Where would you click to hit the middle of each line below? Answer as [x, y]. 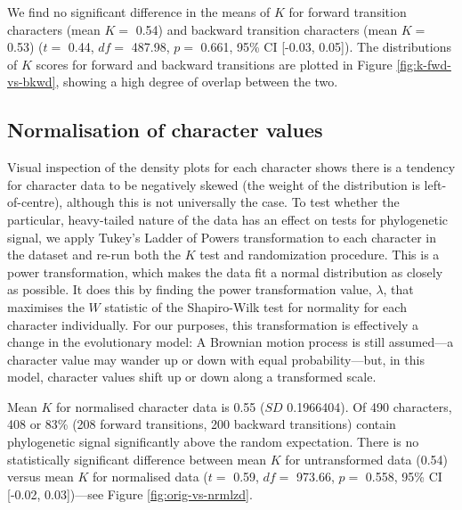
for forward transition [348, 12]
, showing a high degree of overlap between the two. [197, 82]
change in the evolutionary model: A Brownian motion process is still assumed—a [231, 342]
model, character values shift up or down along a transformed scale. [192, 377]
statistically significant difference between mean [137, 459]
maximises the [46, 306]
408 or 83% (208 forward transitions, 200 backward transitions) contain [202, 424]
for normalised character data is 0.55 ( [161, 406]
